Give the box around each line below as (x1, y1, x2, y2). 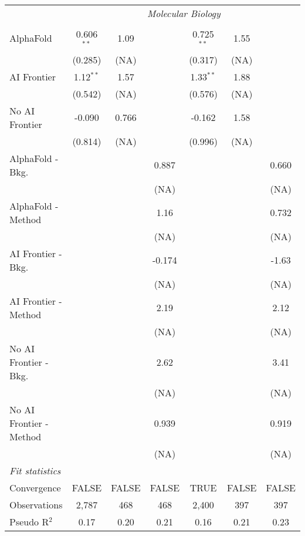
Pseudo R (9, 514, 49, 528)
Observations (9, 497, 63, 511)
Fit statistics (9, 463, 61, 477)
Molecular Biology (147, 6, 221, 20)
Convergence (9, 480, 61, 494)
